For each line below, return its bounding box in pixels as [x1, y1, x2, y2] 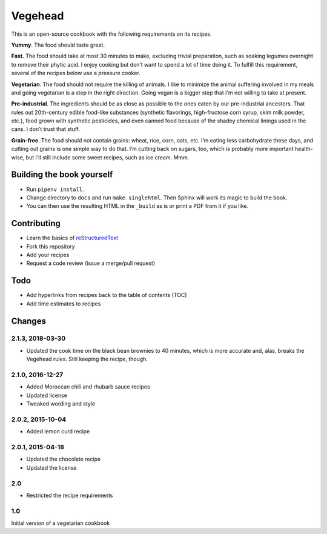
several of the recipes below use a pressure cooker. [11, 70, 140, 77]
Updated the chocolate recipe [26, 455, 101, 463]
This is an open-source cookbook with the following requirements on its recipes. [11, 30, 212, 38]
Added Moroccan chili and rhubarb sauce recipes [26, 383, 151, 390]
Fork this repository [26, 242, 75, 250]
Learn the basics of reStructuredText [26, 234, 119, 242]
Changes [11, 316, 47, 326]
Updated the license [26, 464, 77, 471]
